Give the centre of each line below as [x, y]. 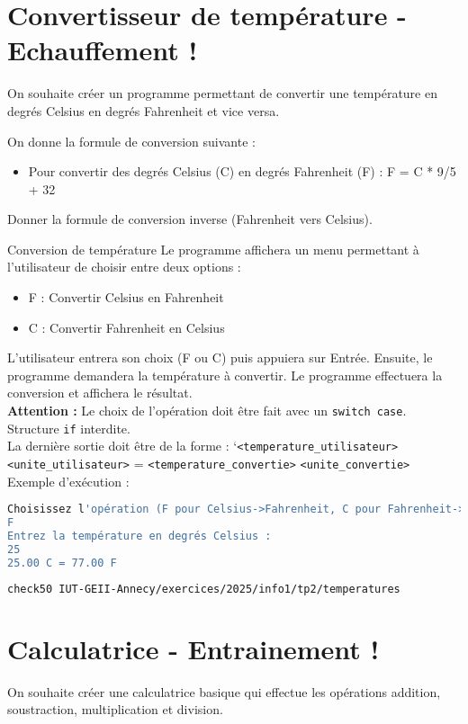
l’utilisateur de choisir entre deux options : [124, 267]
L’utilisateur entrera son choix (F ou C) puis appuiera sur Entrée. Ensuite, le [220, 358]
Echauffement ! [103, 50]
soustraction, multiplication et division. [115, 709]
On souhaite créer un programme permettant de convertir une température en [222, 93]
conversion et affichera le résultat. [100, 393]
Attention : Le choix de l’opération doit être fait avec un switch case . [207, 411]
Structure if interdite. [69, 428]
